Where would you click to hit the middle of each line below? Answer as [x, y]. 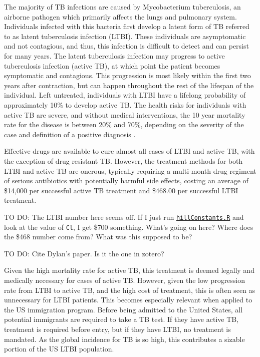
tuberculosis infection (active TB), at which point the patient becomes [112, 65]
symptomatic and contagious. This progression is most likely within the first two [127, 75]
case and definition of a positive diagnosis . [70, 134]
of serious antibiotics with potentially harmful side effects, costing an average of [126, 181]
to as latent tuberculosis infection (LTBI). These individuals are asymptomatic [125, 36]
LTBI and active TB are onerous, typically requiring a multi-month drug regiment [130, 170]
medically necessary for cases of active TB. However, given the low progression [125, 280]
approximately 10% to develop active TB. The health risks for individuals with [125, 104]
